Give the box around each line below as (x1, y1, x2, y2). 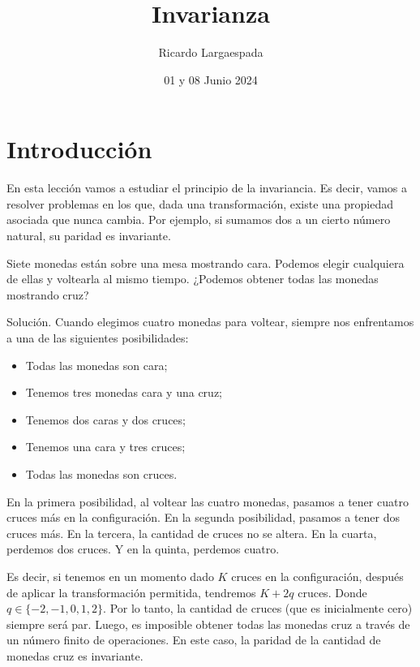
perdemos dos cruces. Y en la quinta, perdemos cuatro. (6, 540, 280, 557)
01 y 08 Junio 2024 (164, 71, 258, 88)
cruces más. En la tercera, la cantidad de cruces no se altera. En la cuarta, (6, 524, 377, 541)
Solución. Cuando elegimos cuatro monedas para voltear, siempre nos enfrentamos (6, 313, 414, 330)
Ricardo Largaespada (158, 44, 264, 61)
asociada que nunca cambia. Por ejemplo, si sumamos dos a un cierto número (6, 211, 391, 228)
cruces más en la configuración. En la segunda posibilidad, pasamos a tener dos (6, 509, 401, 526)
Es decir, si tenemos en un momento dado (6, 567, 214, 584)
